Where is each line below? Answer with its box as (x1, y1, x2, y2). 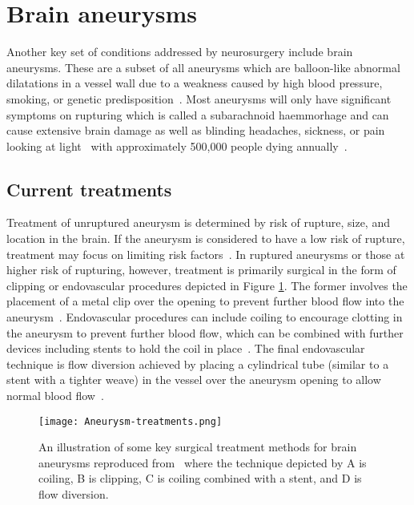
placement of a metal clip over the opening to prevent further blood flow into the (6, 293, 404, 309)
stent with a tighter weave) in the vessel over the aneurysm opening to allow (6, 371, 381, 388)
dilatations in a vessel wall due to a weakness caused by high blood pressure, (6, 75, 383, 91)
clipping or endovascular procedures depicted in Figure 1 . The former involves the (6, 277, 408, 293)
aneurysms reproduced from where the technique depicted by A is (38, 454, 367, 471)
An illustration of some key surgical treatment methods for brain (38, 438, 357, 455)
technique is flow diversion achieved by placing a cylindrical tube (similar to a (6, 355, 389, 372)
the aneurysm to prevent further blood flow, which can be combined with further (6, 324, 404, 341)
